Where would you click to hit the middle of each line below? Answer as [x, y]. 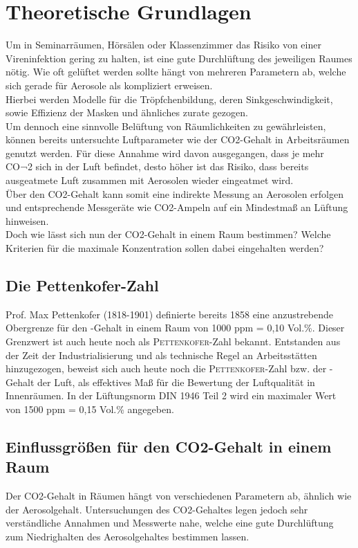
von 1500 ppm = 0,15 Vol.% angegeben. [90, 409]
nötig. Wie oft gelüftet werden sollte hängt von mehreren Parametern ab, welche [176, 72]
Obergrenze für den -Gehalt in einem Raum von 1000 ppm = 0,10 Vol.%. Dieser [175, 328]
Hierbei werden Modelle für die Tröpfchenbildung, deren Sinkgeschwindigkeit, [169, 99]
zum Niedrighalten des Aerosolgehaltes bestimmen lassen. [128, 536]
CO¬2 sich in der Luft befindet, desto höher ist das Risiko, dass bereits [157, 166]
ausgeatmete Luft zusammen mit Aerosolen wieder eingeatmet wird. [150, 180]
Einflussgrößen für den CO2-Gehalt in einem [169, 446]
